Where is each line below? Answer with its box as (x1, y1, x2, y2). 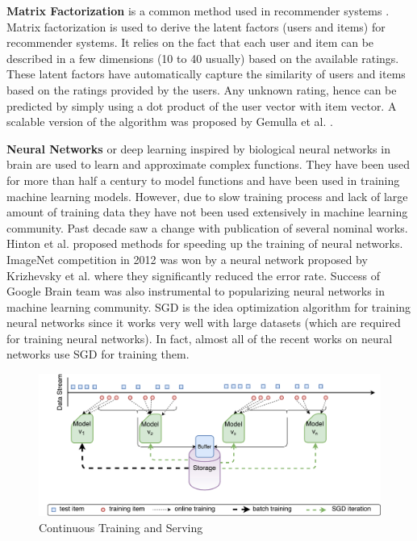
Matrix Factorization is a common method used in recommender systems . (6, 2, 390, 19)
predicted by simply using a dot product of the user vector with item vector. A (6, 97, 397, 114)
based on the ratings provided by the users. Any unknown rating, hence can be (6, 81, 397, 98)
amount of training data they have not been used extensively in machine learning (6, 203, 408, 220)
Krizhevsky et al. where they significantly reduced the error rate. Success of (6, 266, 380, 283)
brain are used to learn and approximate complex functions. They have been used (6, 156, 411, 173)
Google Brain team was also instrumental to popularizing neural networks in (6, 283, 386, 300)
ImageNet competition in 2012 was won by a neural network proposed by (6, 250, 368, 267)
